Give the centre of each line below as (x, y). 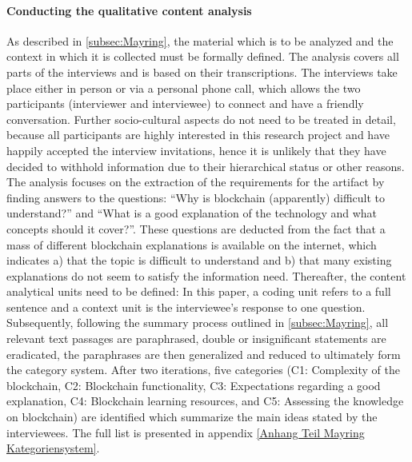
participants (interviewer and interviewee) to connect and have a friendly (185, 104)
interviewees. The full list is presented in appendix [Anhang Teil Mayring (186, 432)
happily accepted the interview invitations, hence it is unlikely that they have (196, 150)
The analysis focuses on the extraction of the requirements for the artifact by (196, 182)
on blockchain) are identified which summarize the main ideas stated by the (192, 417)
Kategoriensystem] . (53, 448)
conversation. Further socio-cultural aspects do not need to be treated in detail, (201, 119)
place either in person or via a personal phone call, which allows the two (184, 88)
